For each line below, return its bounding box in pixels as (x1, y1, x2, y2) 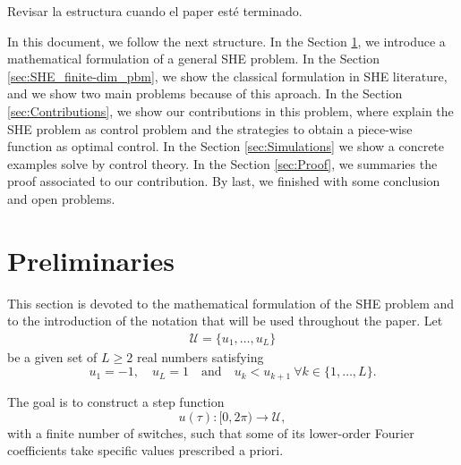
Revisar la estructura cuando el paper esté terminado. (7, 2, 303, 20)
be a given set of (7, 347, 98, 366)
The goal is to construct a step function (7, 392, 225, 410)
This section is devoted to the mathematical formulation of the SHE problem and (7, 293, 455, 312)
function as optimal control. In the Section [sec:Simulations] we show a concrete (7, 137, 445, 156)
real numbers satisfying (136, 347, 264, 366)
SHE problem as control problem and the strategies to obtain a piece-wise (7, 119, 413, 138)
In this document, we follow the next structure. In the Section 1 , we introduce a (7, 31, 446, 50)
